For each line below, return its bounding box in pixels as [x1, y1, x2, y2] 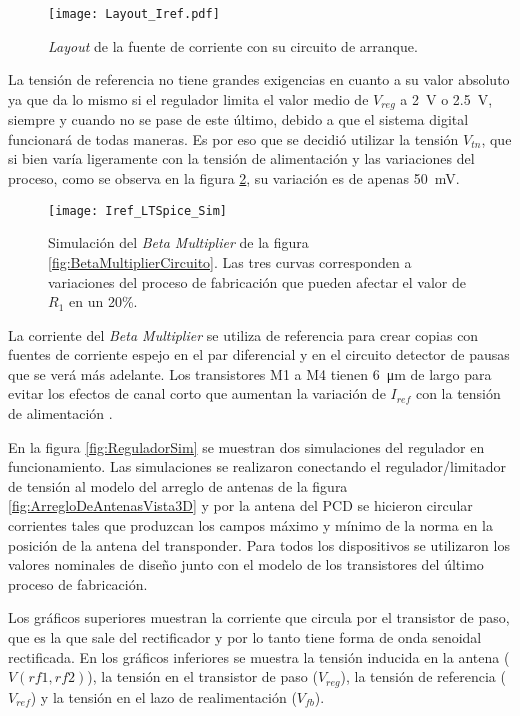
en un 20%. [68, 291, 138, 312]
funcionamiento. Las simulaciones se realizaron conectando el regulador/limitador [8, 456, 507, 477]
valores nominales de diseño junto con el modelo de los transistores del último [8, 554, 484, 575]
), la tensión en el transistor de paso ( [87, 666, 318, 687]
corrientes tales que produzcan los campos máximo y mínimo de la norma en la [8, 515, 493, 536]
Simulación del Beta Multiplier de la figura [48, 232, 309, 253]
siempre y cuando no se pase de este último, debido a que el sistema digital [8, 109, 469, 130]
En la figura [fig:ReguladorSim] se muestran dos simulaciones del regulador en [8, 436, 485, 457]
